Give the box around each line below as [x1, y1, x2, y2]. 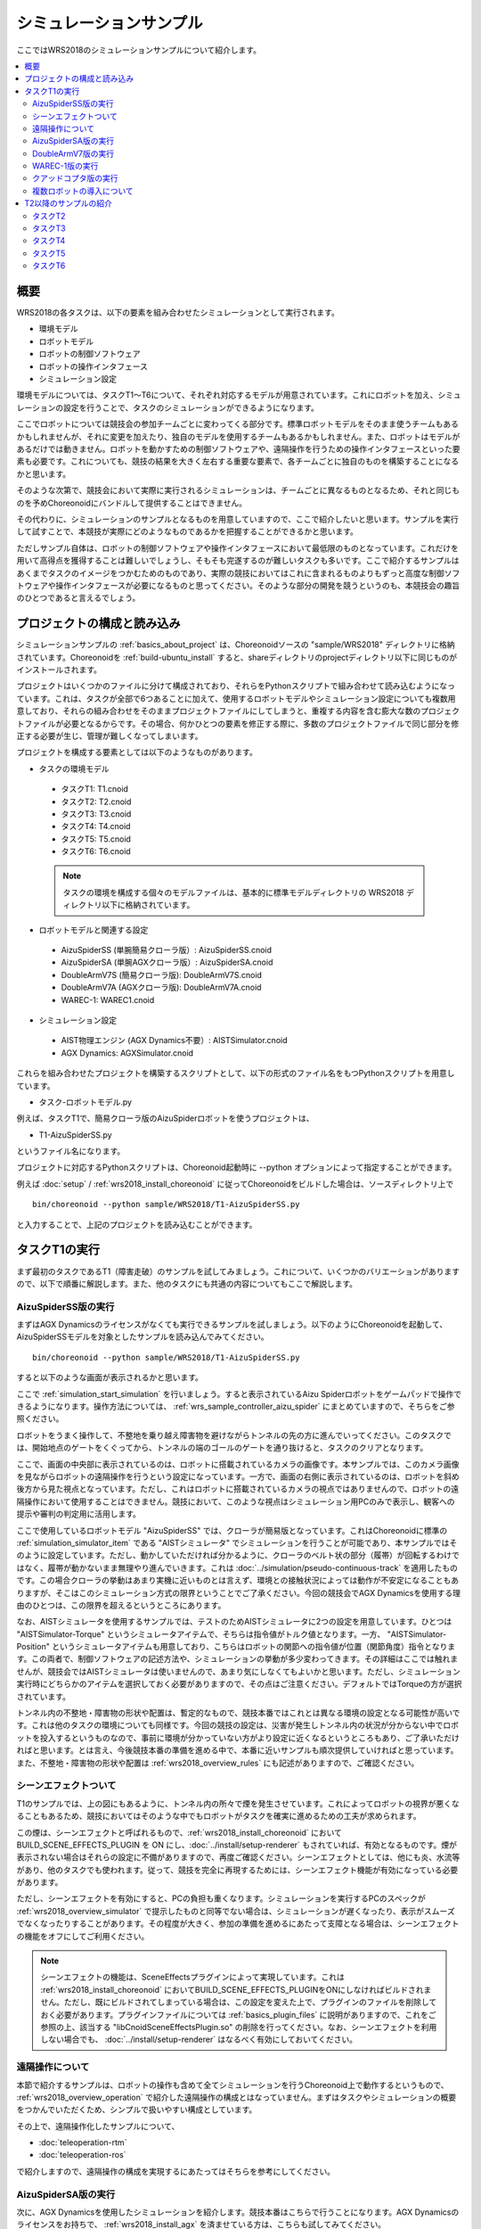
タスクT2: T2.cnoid [61, 796, 132, 807]
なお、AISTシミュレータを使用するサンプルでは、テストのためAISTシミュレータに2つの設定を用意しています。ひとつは [16, 1616, 452, 1627]
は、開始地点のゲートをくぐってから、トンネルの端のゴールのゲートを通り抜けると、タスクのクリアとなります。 [16, 1443, 428, 1453]
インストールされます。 [16, 664, 102, 675]
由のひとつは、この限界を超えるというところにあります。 [16, 1600, 226, 1610]
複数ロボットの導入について [32, 185, 134, 196]
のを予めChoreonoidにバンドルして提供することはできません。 [16, 498, 247, 508]
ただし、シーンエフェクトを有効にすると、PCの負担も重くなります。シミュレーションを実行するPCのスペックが [16, 1893, 427, 1904]
